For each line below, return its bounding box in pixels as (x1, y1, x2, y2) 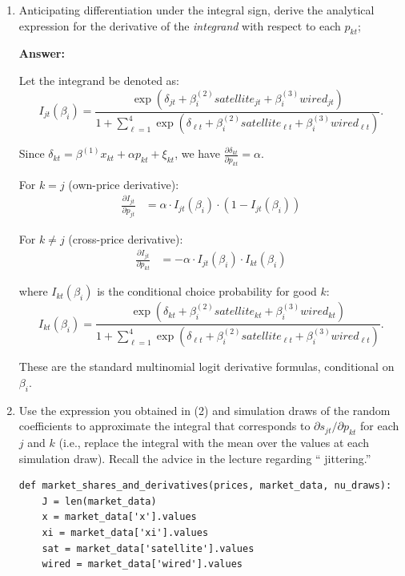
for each (360, 417, 399, 434)
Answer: (18, 45, 65, 62)
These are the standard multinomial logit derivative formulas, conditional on (18, 358, 395, 375)
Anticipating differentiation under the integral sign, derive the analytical (18, 2, 375, 18)
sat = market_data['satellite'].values (42, 542, 255, 554)
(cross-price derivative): (68, 230, 183, 247)
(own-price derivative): (68, 175, 179, 192)
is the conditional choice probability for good (97, 283, 317, 300)
